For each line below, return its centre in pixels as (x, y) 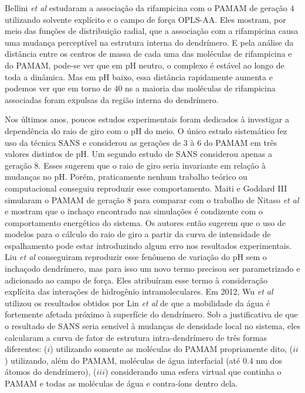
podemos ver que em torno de (58, 88)
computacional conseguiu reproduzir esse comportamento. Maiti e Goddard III (146, 188)
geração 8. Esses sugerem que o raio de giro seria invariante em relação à (135, 165)
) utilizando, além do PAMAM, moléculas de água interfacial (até (123, 360)
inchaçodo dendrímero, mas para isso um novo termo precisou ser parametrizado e (152, 269)
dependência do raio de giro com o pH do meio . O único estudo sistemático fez (146, 130)
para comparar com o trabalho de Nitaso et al (216, 199)
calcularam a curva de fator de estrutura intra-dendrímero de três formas (136, 337)
